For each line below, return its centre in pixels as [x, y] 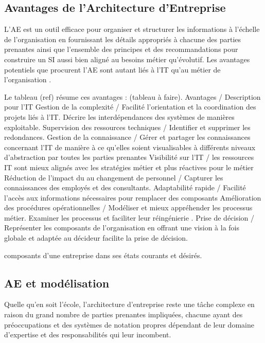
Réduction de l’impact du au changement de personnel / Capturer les [114, 177]
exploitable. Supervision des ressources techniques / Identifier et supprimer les [127, 127]
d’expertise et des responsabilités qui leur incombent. [88, 335]
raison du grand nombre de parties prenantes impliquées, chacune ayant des [123, 314]
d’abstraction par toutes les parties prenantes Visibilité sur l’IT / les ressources [129, 157]
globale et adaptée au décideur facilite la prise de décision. [96, 238]
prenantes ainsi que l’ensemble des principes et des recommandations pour [121, 49]
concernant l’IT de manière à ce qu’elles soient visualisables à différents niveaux [130, 147]
